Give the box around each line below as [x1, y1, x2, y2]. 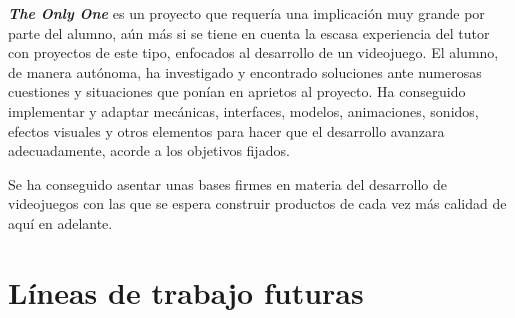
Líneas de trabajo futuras [8, 271, 364, 312]
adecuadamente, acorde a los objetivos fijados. [8, 140, 290, 161]
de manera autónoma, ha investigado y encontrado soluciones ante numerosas [8, 61, 482, 82]
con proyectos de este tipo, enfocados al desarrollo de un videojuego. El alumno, [8, 42, 499, 63]
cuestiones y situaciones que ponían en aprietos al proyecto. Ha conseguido [8, 81, 466, 102]
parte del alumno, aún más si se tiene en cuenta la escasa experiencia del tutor [8, 22, 490, 43]
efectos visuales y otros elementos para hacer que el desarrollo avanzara [8, 120, 445, 141]
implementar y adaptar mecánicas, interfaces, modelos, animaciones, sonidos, [8, 100, 479, 121]
